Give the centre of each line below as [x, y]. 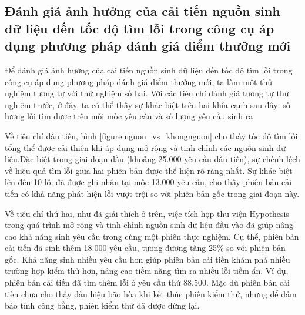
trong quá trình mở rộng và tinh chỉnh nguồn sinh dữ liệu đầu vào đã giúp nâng [149, 225]
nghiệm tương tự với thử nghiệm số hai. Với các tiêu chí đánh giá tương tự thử [147, 93]
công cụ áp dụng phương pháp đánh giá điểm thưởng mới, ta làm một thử [139, 81]
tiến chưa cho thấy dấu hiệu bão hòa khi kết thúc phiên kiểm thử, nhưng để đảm [151, 294]
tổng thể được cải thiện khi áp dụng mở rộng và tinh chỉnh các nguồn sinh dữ [145, 147]
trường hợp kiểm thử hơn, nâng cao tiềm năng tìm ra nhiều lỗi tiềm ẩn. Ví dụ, [147, 271]
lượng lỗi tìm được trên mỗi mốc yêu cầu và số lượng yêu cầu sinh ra [129, 116]
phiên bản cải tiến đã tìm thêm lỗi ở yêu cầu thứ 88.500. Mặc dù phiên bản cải [147, 282]
